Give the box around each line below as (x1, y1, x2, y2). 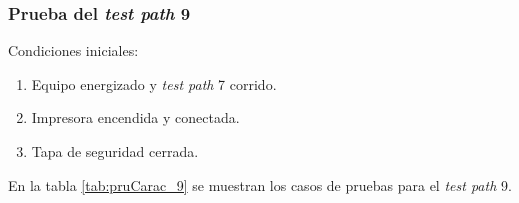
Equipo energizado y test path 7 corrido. (31, 73, 277, 94)
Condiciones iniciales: (8, 40, 139, 61)
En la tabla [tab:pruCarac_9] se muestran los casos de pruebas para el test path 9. (8, 174, 512, 195)
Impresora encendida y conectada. (31, 107, 240, 128)
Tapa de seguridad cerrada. (31, 141, 199, 161)
